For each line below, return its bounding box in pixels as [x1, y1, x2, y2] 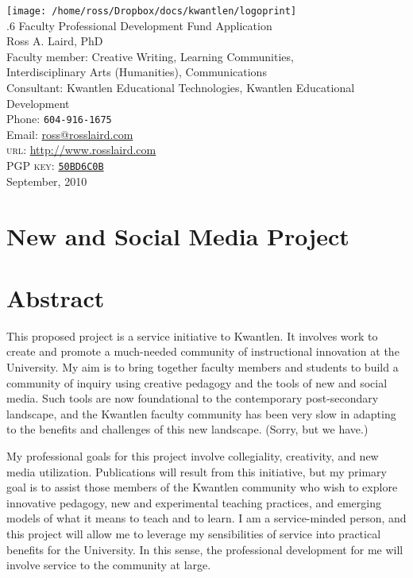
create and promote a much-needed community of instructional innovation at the [6, 343, 399, 360]
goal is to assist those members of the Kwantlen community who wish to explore [6, 479, 398, 495]
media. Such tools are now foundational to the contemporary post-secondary [6, 390, 379, 407]
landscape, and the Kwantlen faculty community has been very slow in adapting [6, 405, 396, 422]
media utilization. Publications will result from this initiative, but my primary [6, 463, 387, 480]
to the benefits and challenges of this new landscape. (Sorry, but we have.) [6, 421, 369, 437]
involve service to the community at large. [6, 557, 211, 573]
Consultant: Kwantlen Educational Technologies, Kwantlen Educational [6, 79, 355, 96]
